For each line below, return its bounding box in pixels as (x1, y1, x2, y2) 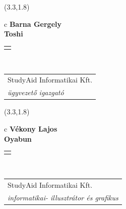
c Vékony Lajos (4, 123, 57, 134)
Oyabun (4, 133, 32, 144)
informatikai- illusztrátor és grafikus (8, 192, 118, 202)
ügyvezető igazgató (8, 87, 64, 98)
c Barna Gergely (4, 18, 62, 29)
